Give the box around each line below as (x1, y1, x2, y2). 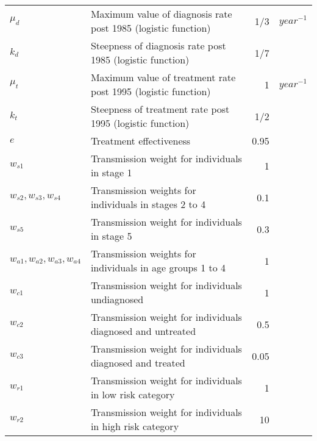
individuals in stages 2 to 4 (90, 197, 206, 211)
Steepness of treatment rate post (90, 102, 230, 116)
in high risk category (90, 419, 179, 433)
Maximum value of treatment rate (90, 70, 236, 84)
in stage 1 (90, 165, 132, 179)
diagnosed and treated (90, 356, 185, 370)
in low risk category (90, 387, 175, 401)
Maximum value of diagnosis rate (90, 7, 232, 21)
